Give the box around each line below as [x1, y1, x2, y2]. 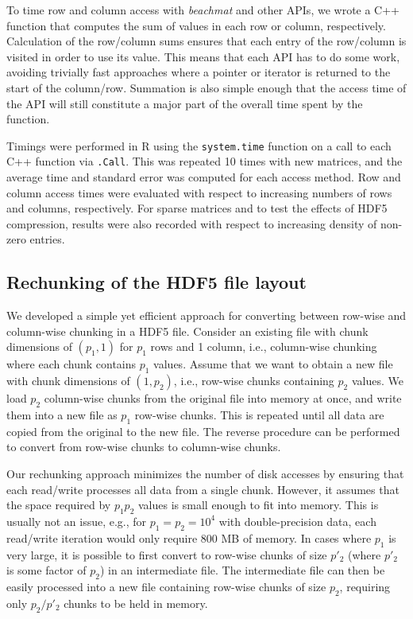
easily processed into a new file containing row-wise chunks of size [6, 578, 326, 594]
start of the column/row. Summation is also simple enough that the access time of [6, 79, 407, 95]
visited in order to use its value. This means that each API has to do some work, [6, 48, 400, 64]
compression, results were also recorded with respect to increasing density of [6, 215, 377, 232]
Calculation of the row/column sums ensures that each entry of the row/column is [6, 33, 407, 49]
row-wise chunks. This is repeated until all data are [134, 407, 384, 423]
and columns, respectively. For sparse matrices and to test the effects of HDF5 [6, 200, 388, 216]
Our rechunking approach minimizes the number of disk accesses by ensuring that [6, 465, 404, 481]
